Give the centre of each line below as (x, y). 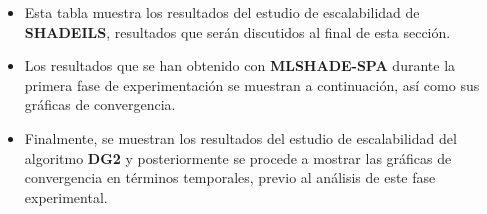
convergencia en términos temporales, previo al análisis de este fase (230, 177)
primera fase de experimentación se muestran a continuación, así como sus (252, 84)
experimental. (66, 196)
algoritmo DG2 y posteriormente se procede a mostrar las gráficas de (238, 157)
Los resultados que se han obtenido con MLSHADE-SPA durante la (240, 65)
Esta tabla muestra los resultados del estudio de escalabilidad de (222, 12)
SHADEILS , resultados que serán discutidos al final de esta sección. (237, 31)
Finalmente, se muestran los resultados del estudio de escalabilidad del (240, 137)
